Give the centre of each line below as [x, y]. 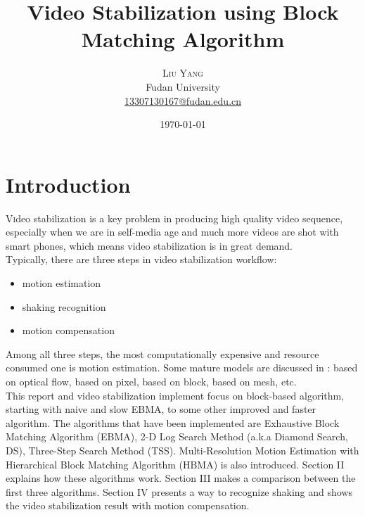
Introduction [68, 184]
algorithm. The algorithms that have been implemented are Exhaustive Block [173, 422]
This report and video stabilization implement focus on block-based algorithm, [175, 395]
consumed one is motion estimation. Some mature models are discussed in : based [182, 368]
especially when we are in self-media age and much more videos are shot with [172, 232]
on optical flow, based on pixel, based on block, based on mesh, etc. [151, 381]
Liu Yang [183, 73]
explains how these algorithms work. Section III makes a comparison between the [181, 478]
